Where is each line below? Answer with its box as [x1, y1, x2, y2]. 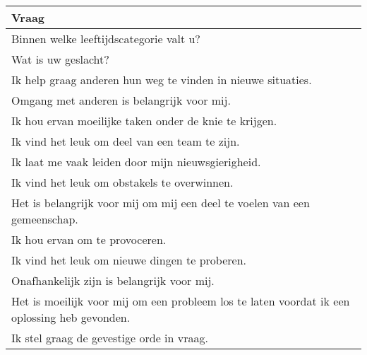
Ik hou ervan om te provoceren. [11, 231, 167, 248]
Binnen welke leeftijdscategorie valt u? [11, 30, 200, 47]
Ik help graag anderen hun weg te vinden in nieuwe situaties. [11, 71, 312, 88]
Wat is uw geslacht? [11, 51, 109, 67]
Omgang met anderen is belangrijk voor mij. [11, 92, 231, 108]
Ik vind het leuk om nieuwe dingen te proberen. [11, 252, 246, 268]
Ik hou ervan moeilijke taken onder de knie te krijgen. [11, 112, 277, 129]
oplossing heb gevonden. [11, 309, 131, 325]
